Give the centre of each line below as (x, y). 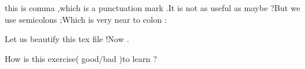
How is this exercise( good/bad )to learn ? (81, 58)
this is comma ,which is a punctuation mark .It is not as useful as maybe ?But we (152, 8)
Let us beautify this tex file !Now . (67, 39)
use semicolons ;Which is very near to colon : (86, 19)
